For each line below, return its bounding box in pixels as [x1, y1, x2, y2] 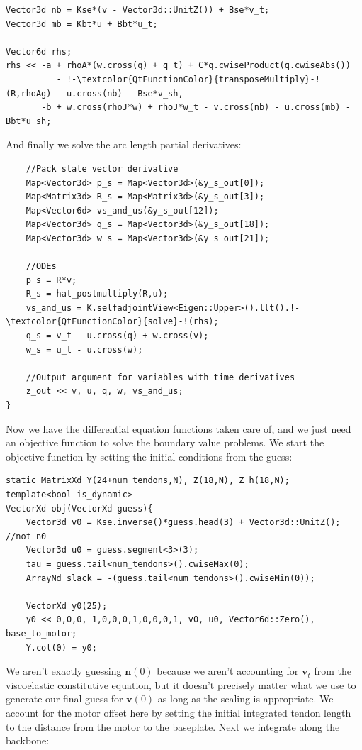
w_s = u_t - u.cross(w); [26, 344, 143, 355]
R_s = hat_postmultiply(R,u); [26, 289, 169, 299]
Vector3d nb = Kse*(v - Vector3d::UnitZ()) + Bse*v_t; [6, 5, 270, 15]
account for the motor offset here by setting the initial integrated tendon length [6, 705, 351, 719]
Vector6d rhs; [6, 46, 72, 57]
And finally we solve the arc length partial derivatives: [6, 137, 242, 152]
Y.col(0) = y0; [26, 642, 97, 653]
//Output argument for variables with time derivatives [26, 372, 295, 382]
